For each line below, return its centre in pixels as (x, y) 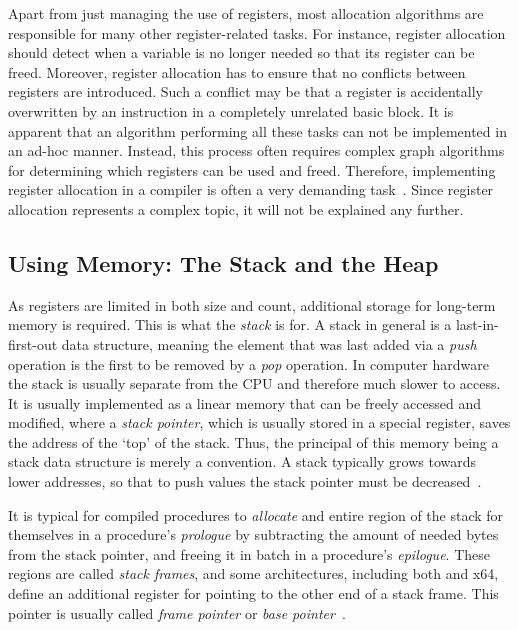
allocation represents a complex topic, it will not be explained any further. (236, 208)
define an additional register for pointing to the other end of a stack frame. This (253, 593)
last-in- (477, 324)
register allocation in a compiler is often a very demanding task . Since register (251, 189)
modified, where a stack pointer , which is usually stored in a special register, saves (259, 422)
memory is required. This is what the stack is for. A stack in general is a (230, 324)
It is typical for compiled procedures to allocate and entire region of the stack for (256, 514)
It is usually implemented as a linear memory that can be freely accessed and (244, 402)
